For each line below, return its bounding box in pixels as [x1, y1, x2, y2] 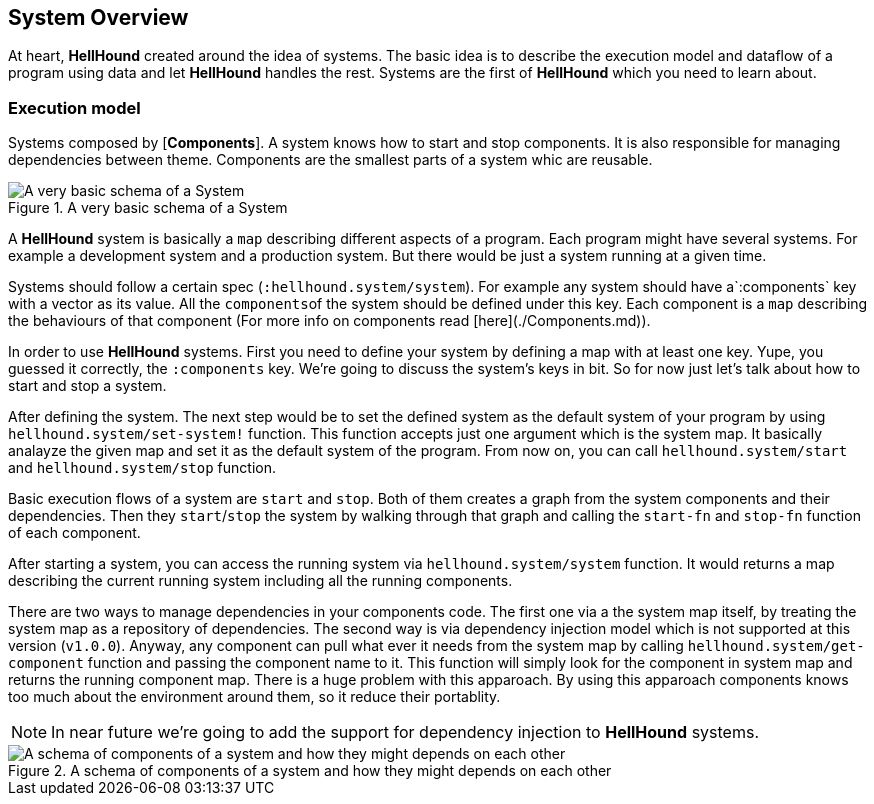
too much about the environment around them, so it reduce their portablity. [8, 688, 501, 706]
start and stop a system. [8, 377, 167, 395]
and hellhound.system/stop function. [8, 459, 277, 477]
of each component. [8, 524, 141, 542]
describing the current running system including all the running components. [8, 572, 513, 590]
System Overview [8, 5, 189, 30]
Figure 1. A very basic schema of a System [8, 199, 288, 217]
